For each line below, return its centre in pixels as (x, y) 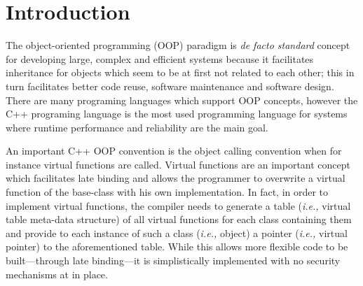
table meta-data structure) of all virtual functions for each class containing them (179, 219)
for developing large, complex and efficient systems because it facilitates (160, 58)
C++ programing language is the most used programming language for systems (177, 114)
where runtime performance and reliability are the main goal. (137, 127)
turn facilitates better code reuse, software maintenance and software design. (170, 86)
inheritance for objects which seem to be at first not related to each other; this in (180, 72)
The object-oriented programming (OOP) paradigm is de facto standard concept (178, 45)
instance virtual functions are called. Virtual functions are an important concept (178, 164)
